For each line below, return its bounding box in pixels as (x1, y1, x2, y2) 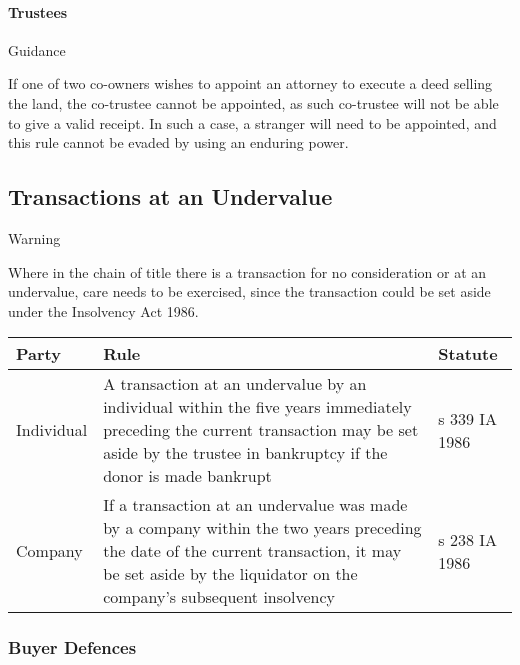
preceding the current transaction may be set (103, 418, 419, 442)
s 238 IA (438, 527, 498, 551)
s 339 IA (438, 406, 498, 430)
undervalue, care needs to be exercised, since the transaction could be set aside (8, 281, 491, 302)
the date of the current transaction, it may (103, 539, 402, 563)
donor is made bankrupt (103, 464, 272, 488)
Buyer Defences (8, 635, 137, 660)
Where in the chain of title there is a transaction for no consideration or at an (8, 261, 487, 282)
